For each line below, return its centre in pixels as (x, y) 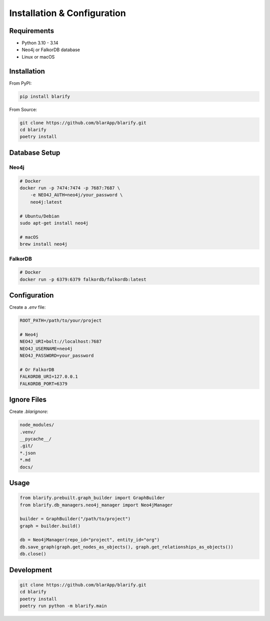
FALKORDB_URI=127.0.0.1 (49, 377)
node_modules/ (37, 425)
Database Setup (35, 153)
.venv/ (28, 432)
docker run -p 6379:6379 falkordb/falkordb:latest (83, 279)
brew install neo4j (43, 244)
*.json (28, 453)
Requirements (32, 31)
